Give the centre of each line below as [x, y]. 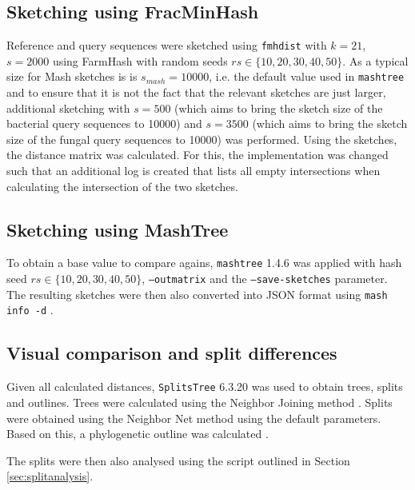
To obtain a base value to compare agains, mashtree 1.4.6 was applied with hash [204, 263]
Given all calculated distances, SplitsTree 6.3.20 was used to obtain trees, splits [205, 386]
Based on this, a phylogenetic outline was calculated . [138, 434]
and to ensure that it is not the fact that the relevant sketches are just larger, [196, 92]
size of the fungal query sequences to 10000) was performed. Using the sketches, [202, 139]
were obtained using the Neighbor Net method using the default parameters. [194, 418]
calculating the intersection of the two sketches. [122, 186]
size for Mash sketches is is [72, 76]
